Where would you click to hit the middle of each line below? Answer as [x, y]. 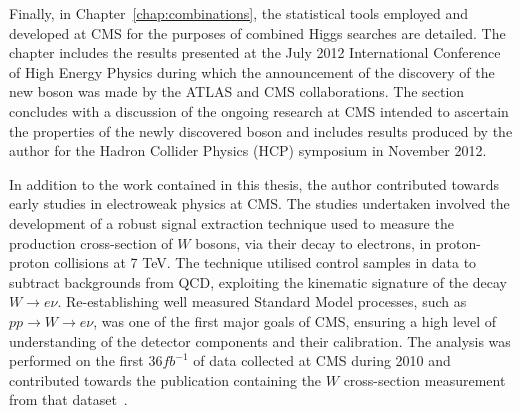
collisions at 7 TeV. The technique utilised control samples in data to [265, 262]
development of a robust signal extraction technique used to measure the [231, 222]
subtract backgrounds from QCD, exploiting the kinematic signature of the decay [258, 281]
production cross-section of [91, 242]
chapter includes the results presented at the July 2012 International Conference [255, 52]
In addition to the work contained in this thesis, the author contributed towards [254, 183]
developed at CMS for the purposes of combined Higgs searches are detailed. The [257, 32]
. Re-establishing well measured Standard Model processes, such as [262, 301]
